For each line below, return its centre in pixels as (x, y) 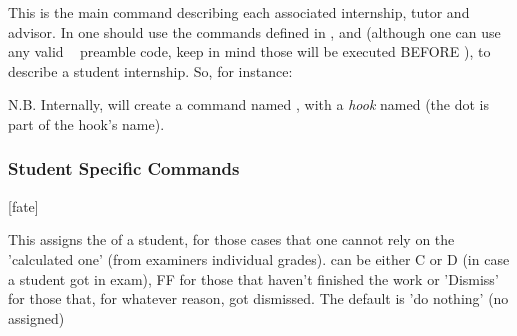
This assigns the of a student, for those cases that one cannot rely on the (231, 239)
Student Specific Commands (124, 168)
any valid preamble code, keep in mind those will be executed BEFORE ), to (249, 51)
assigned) (36, 317)
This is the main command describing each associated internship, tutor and (239, 12)
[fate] (23, 205)
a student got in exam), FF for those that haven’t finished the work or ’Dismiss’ (253, 278)
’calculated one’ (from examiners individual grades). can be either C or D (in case (259, 258)
